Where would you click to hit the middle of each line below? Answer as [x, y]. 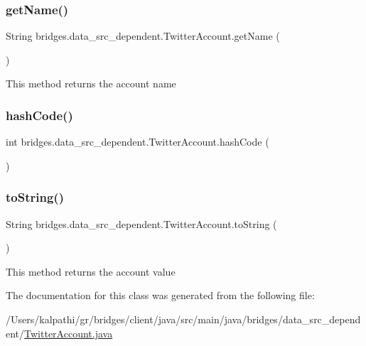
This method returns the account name [91, 83]
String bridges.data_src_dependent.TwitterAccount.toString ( [141, 223]
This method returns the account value [91, 271]
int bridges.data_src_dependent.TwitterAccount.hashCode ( [138, 142]
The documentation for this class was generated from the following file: [160, 295]
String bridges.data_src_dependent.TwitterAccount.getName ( [143, 36]
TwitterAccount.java [69, 333]
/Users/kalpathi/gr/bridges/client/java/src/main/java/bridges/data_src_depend [183, 319]
